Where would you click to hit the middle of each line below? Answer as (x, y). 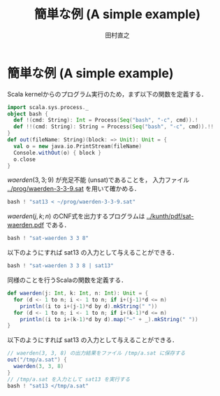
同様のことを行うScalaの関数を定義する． (67, 280)
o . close (25, 159)
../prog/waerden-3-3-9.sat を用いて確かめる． (74, 189)
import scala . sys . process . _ (48, 107)
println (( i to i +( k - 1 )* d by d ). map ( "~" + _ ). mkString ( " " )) (109, 319)
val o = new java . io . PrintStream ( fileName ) (78, 146)
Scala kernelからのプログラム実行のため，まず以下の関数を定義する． (107, 94)
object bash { (28, 114)
